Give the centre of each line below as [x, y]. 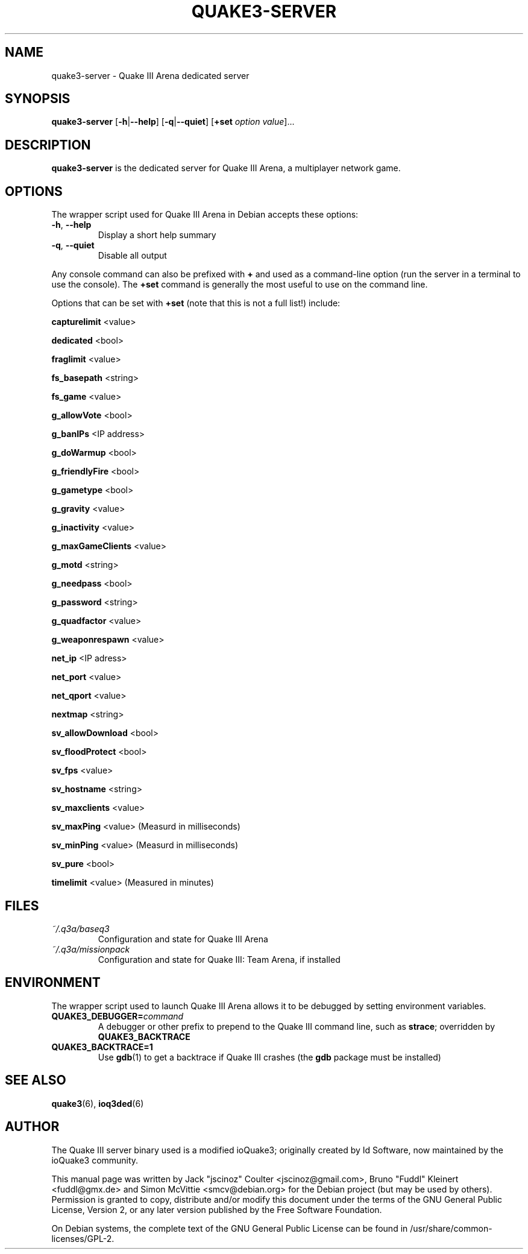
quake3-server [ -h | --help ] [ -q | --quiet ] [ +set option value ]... [173, 122]
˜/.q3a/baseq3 [80, 928]
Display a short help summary [157, 235]
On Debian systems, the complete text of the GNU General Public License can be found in [230, 1228]
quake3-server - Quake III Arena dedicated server [150, 75]
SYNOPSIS [38, 99]
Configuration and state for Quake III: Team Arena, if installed [219, 959]
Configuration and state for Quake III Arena [183, 939]
